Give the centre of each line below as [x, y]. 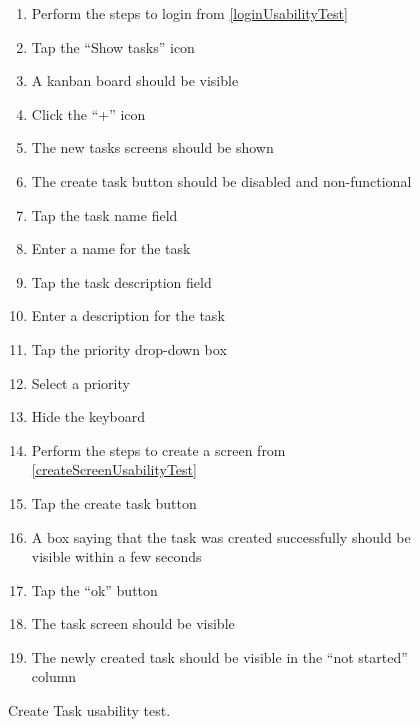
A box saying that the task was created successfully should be [221, 536]
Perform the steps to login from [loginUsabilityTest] [189, 13]
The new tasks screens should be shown [152, 147]
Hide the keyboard [88, 416]
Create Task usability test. [89, 710]
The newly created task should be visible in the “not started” [219, 656]
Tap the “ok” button [94, 589]
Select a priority [80, 382]
